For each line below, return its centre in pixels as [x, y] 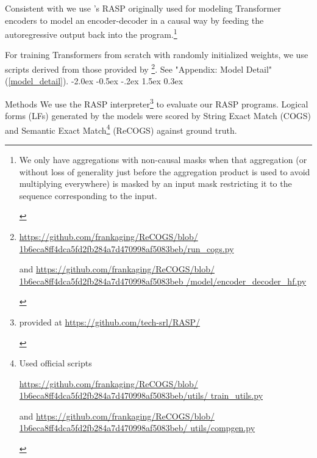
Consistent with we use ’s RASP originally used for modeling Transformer [143, 8]
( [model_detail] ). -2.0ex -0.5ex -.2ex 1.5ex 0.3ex [94, 81]
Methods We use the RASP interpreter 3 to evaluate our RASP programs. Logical [157, 103]
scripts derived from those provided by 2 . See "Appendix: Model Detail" [139, 68]
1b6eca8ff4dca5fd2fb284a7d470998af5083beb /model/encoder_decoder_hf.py [163, 281]
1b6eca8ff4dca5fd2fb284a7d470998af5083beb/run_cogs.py [126, 248]
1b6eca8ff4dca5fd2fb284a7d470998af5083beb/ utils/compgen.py [137, 428]
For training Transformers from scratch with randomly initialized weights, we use [157, 55]
